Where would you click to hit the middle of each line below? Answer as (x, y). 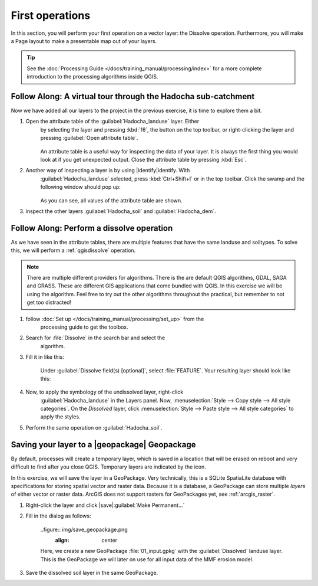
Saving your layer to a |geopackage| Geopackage (103, 445)
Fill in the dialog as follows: (58, 516)
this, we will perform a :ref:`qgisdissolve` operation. (73, 250)
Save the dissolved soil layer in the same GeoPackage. (92, 573)
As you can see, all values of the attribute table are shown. (111, 200)
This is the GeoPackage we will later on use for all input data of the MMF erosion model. (147, 559)
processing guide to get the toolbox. (85, 327)
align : (62, 540)
